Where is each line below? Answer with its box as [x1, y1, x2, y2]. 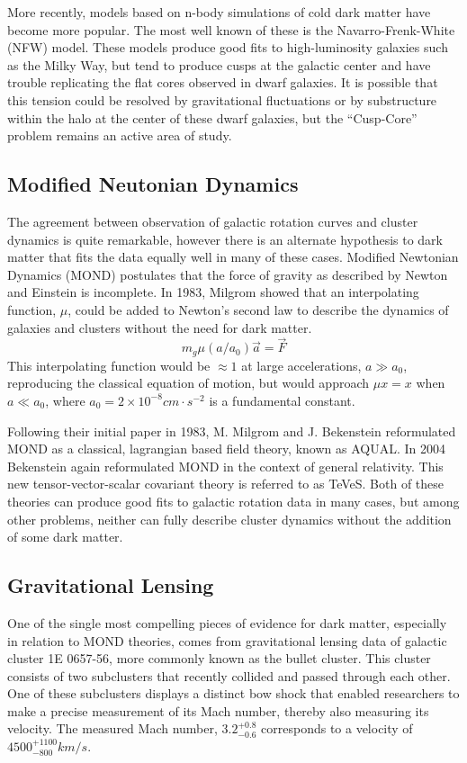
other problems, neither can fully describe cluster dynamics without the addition [7, 509, 452, 528]
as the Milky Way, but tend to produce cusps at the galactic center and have [7, 55, 431, 74]
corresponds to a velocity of [261, 719, 413, 738]
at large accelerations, [241, 355, 362, 374]
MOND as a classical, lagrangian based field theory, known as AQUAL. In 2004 [7, 439, 445, 458]
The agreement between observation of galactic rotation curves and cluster [7, 211, 418, 230]
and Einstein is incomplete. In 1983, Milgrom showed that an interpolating [7, 283, 419, 301]
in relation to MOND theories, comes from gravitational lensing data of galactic [7, 631, 447, 650]
